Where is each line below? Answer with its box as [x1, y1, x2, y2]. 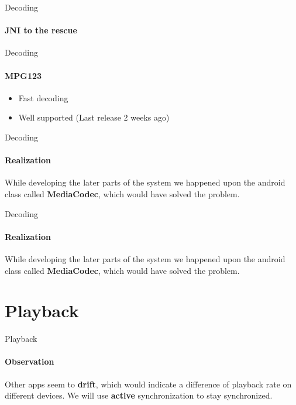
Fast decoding [18, 91, 68, 104]
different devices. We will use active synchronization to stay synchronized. [5, 389, 273, 401]
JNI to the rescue [5, 24, 77, 36]
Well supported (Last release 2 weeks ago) [18, 111, 170, 123]
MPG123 [5, 69, 42, 81]
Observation [5, 355, 54, 368]
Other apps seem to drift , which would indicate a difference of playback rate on [5, 377, 292, 390]
